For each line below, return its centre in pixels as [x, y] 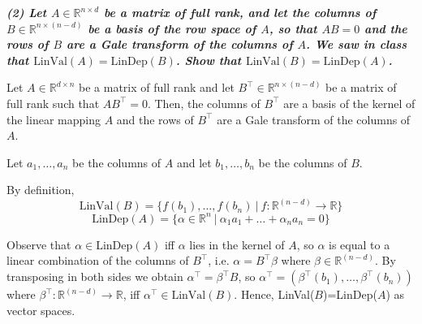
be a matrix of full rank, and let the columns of [240, 12]
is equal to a [360, 244]
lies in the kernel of [237, 244]
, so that [293, 28]
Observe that [39, 244]
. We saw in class [357, 44]
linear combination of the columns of [98, 260]
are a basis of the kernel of [349, 103]
